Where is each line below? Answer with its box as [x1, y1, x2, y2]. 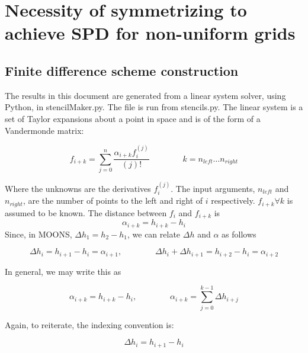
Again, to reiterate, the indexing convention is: [5, 318, 174, 330]
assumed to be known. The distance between [5, 206, 167, 219]
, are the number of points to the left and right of [23, 194, 203, 207]
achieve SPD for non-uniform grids [5, 21, 296, 45]
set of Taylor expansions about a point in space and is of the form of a [5, 112, 261, 124]
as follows [222, 227, 256, 240]
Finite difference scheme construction [5, 61, 239, 79]
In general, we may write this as [5, 265, 121, 277]
